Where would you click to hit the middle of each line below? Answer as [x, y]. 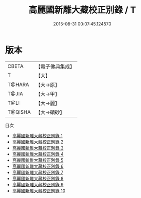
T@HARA [18, 85]
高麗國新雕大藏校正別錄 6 [38, 166]
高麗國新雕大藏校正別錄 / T [82, 10]
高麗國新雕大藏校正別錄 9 [38, 184]
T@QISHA [19, 112]
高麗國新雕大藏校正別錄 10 [39, 191]
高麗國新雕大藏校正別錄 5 [38, 160]
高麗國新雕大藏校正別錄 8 [38, 178]
